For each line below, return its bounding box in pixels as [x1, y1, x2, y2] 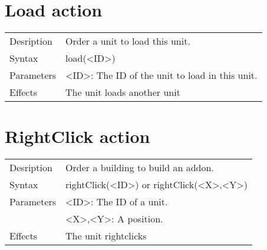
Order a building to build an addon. [65, 161, 214, 175]
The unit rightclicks [65, 229, 147, 243]
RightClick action [5, 124, 150, 148]
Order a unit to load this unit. [65, 34, 190, 48]
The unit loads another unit [65, 85, 180, 99]
